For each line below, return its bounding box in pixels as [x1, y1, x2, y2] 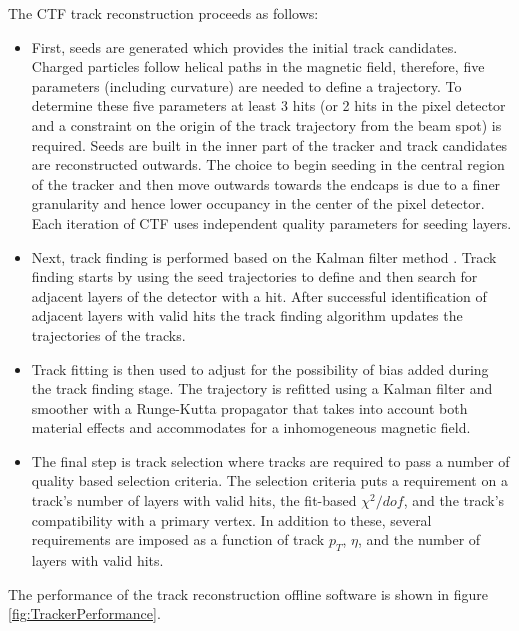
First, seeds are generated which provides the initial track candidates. [31, 36, 458, 57]
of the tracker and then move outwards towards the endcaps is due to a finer [31, 173, 501, 194]
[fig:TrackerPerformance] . [8, 603, 161, 624]
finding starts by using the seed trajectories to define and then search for [31, 266, 478, 287]
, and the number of [357, 529, 481, 550]
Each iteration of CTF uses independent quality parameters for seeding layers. [31, 212, 512, 233]
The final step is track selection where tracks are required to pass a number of [31, 450, 510, 471]
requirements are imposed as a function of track [31, 529, 325, 550]
